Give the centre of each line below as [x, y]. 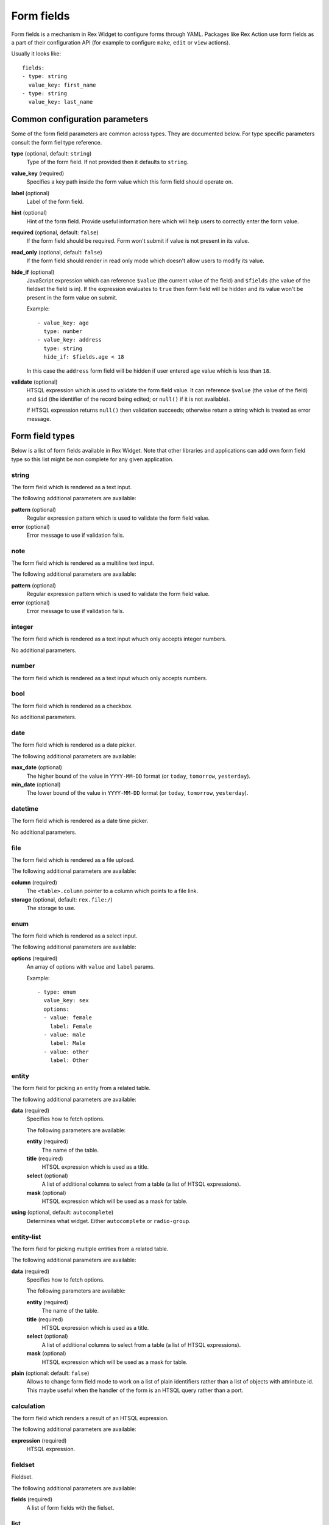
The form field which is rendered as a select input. [74, 936]
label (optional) [30, 193]
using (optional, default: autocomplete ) [62, 1212]
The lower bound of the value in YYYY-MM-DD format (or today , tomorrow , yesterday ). [137, 793]
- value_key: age [63, 323]
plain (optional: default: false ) [50, 1373]
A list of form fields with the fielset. [70, 1508]
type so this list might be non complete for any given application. [92, 459]
